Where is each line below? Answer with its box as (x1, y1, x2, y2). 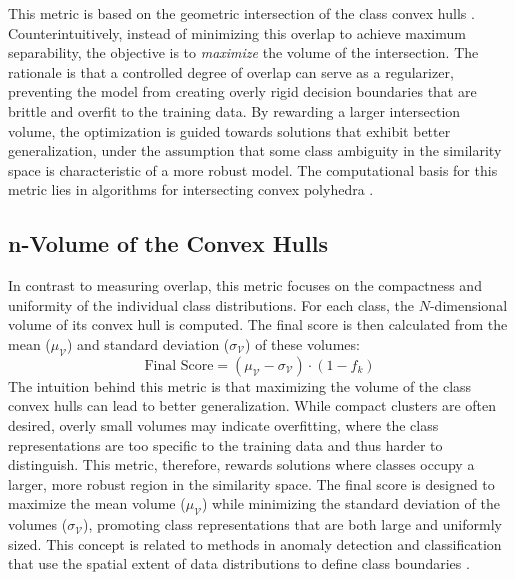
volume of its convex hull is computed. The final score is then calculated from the (8, 314, 508, 335)
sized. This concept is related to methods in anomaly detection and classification (8, 533, 502, 554)
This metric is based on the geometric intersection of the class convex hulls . (8, 3, 475, 23)
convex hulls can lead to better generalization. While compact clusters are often (8, 395, 497, 416)
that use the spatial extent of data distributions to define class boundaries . (8, 553, 470, 574)
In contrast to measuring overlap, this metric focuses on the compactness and (8, 275, 482, 296)
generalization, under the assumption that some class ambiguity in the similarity (8, 140, 502, 161)
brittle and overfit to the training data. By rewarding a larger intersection (8, 100, 461, 121)
